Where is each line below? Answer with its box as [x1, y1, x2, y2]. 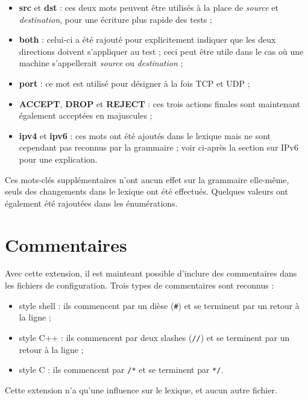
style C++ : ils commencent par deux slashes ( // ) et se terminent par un [19, 331, 290, 343]
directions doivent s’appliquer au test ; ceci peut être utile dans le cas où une [19, 45, 304, 57]
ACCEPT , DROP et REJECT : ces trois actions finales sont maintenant [19, 97, 301, 110]
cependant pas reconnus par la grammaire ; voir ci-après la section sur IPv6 [19, 141, 299, 154]
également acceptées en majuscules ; [19, 109, 152, 122]
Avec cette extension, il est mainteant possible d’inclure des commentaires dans [5, 267, 297, 280]
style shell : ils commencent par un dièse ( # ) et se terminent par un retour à [19, 299, 300, 311]
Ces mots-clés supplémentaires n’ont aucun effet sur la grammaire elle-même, [5, 173, 289, 186]
